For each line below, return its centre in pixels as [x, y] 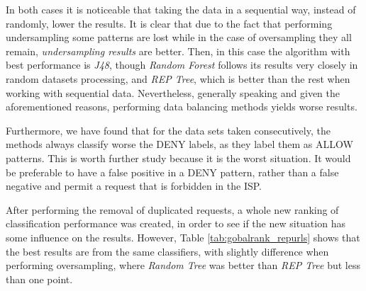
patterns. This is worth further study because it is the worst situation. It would [178, 158]
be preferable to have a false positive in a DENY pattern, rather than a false [172, 172]
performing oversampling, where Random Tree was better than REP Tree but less [183, 265]
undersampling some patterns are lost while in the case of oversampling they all [179, 37]
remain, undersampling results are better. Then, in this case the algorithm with [178, 51]
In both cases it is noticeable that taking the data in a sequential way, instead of [181, 9]
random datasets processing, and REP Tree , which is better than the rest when [178, 78]
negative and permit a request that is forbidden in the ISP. [134, 186]
